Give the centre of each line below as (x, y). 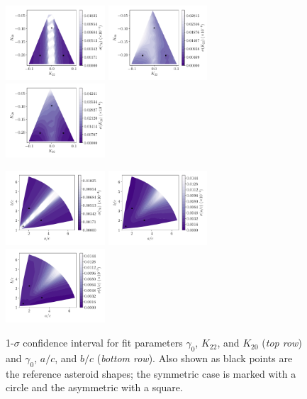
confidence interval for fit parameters (103, 343)
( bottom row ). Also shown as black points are (195, 358)
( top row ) (282, 343)
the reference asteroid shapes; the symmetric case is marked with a (151, 373)
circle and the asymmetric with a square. (94, 387)
